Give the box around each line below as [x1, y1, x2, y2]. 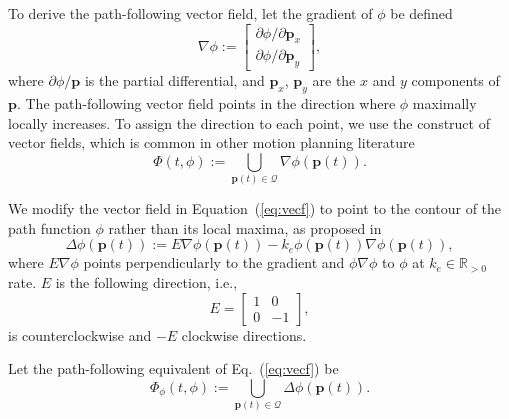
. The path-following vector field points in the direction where [16, 93, 396, 114]
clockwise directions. [181, 324, 307, 345]
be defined [390, 3, 453, 23]
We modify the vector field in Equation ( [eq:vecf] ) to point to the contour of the [8, 198, 502, 219]
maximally [412, 93, 477, 114]
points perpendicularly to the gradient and [83, 252, 345, 273]
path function [8, 217, 91, 238]
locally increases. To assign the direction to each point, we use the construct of [8, 112, 490, 133]
